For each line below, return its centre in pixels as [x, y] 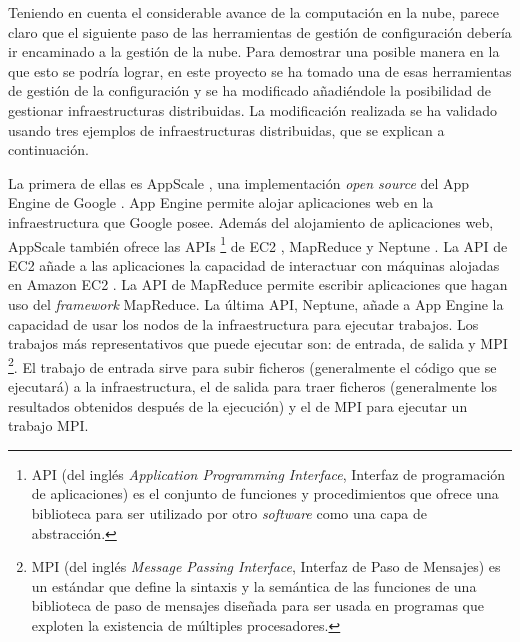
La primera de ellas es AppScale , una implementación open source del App [239, 182]
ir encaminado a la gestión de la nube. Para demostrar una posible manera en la [254, 51]
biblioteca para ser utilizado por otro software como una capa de [229, 512]
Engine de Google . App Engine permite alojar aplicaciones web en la [221, 202]
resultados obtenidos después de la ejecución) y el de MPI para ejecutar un [238, 405]
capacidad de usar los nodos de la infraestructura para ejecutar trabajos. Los [243, 323]
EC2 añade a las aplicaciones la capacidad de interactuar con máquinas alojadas [254, 264]
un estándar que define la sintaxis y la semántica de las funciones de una [254, 585]
